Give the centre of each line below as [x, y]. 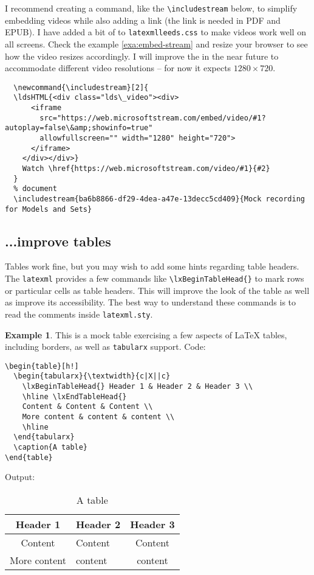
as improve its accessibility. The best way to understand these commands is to [151, 302]
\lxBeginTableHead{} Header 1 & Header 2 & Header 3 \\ [138, 387]
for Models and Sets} [49, 209]
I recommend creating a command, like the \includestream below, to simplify [151, 8]
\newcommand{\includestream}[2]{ [81, 87]
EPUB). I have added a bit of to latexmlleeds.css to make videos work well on [155, 32]
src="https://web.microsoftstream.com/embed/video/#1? [153, 118]
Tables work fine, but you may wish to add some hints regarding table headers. [152, 266]
